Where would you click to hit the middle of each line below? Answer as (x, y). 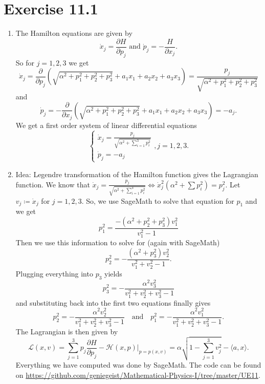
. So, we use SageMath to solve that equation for (158, 200)
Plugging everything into (54, 273)
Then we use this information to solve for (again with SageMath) (118, 242)
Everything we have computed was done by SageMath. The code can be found (138, 365)
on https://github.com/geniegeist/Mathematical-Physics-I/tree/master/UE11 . (138, 375)
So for (25, 62)
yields (113, 273)
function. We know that (53, 184)
